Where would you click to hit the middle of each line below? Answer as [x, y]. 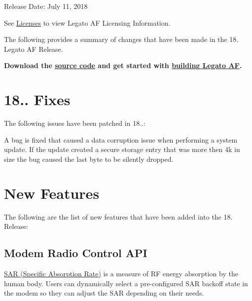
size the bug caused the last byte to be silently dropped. [89, 159]
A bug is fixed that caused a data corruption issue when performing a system [121, 139]
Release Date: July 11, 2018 [46, 6]
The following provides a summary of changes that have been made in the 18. [121, 39]
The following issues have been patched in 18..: [75, 123]
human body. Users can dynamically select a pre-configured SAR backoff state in [126, 283]
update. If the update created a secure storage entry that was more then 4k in [122, 149]
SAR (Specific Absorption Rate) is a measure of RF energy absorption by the [121, 273]
